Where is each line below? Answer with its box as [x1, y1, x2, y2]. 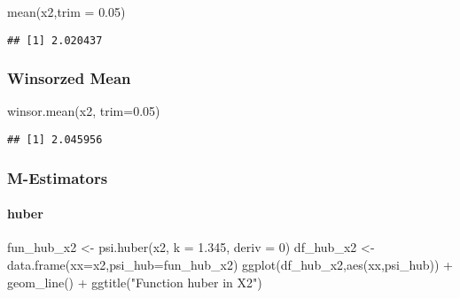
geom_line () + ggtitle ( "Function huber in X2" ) [7, 272, 262, 291]
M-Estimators [7, 166, 108, 188]
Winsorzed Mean [7, 67, 131, 89]
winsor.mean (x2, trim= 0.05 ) [7, 102, 160, 120]
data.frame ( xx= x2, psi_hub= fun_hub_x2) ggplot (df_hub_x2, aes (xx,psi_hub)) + [7, 255, 453, 273]
